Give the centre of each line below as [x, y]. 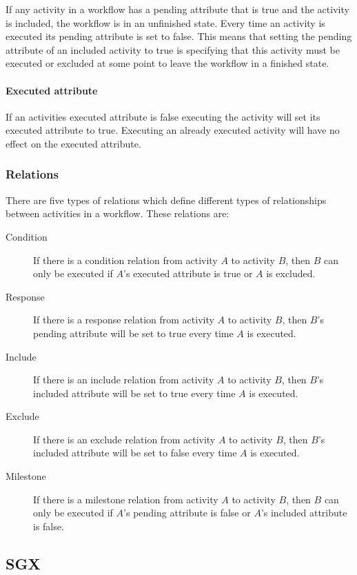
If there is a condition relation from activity [125, 260]
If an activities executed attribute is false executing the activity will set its [163, 116]
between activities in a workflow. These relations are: [118, 213]
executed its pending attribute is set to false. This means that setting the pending [179, 36]
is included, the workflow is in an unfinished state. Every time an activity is [165, 22]
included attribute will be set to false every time [135, 453]
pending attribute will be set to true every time [133, 333]
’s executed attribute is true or [188, 273]
